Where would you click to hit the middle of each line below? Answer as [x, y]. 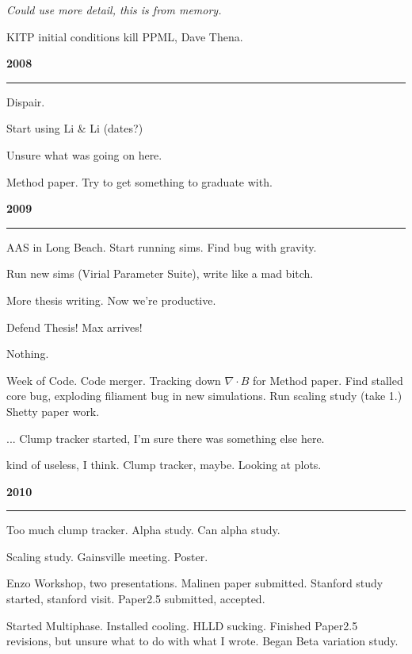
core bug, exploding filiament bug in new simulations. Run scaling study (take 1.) [204, 396]
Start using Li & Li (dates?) [75, 128]
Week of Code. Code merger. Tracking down [114, 380]
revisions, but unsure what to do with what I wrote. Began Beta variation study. [202, 641]
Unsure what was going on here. [84, 154]
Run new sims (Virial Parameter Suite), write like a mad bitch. [160, 273]
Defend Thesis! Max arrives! [74, 327]
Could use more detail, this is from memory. [114, 10]
